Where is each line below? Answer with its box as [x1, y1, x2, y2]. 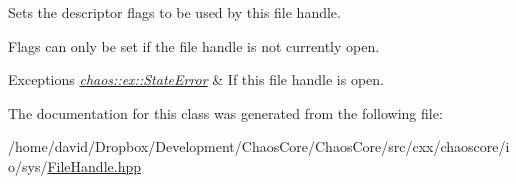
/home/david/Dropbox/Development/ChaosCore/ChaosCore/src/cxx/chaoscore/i [8, 136, 510, 157]
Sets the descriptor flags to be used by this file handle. [8, 2, 341, 22]
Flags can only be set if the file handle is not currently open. [8, 35, 380, 56]
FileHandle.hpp [47, 155, 141, 176]
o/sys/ [8, 155, 48, 176]
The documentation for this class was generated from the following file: [8, 102, 443, 123]
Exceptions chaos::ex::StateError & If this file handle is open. [8, 69, 384, 90]
